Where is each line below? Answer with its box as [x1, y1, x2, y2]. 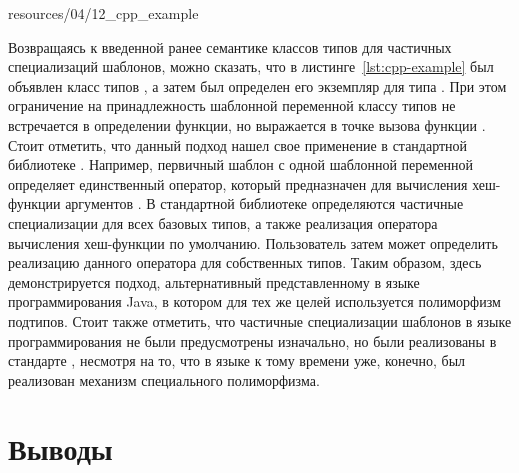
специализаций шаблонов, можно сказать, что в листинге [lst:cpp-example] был [8, 56, 494, 77]
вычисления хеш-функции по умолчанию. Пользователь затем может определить [8, 232, 498, 253]
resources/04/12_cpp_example [8, 3, 199, 23]
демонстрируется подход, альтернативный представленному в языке [8, 271, 420, 292]
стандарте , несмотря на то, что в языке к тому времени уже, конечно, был [8, 350, 466, 371]
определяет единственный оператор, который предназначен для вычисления [8, 173, 468, 194]
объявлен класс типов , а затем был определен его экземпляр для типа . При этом [8, 75, 507, 96]
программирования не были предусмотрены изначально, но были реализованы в [8, 330, 497, 351]
